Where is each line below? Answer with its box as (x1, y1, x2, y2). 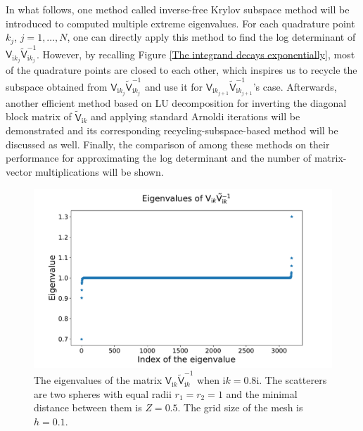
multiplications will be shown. (35, 165, 164, 179)
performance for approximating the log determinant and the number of (6, 150, 312, 165)
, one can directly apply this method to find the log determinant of (67, 30, 356, 44)
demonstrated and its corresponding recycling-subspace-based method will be (6, 123, 338, 138)
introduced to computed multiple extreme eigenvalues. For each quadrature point (6, 15, 355, 30)
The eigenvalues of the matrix (34, 373, 163, 387)
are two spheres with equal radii (34, 386, 172, 401)
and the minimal (226, 386, 298, 401)
